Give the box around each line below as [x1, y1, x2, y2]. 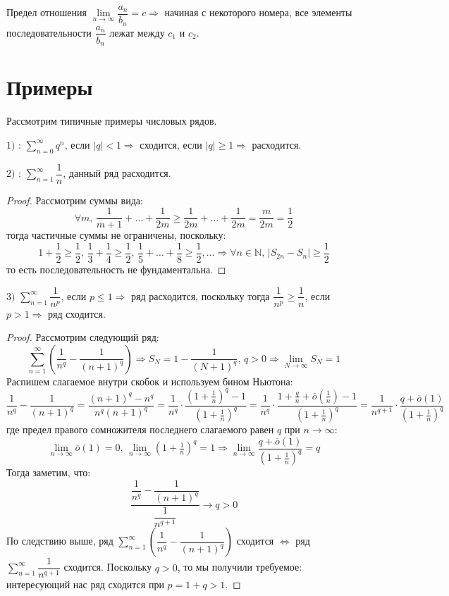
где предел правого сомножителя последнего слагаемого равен [6, 422, 274, 437]
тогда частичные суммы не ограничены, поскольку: [6, 228, 226, 242]
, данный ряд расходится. [63, 166, 171, 180]
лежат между [109, 25, 165, 39]
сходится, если [140, 137, 202, 151]
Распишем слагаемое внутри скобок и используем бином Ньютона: [6, 373, 293, 388]
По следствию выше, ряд [6, 533, 113, 548]
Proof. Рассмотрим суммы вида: [6, 192, 143, 207]
